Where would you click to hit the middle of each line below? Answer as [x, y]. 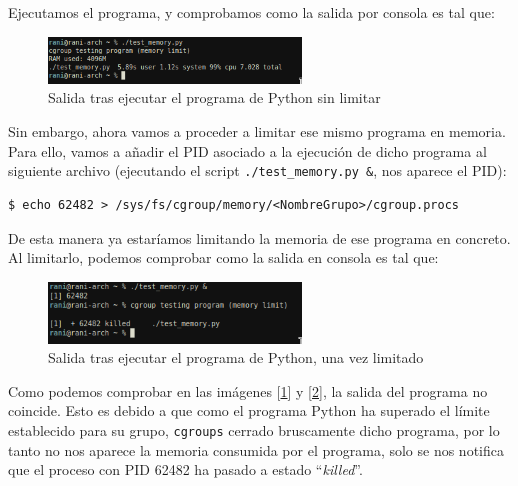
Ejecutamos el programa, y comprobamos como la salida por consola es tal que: [251, 12]
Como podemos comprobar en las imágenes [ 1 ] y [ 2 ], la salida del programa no [248, 390]
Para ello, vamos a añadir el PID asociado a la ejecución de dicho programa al [247, 150]
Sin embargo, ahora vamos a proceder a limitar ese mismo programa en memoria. [257, 131]
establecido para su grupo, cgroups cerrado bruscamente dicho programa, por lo [254, 429]
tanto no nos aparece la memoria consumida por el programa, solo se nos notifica [256, 449]
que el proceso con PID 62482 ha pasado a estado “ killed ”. [185, 469]
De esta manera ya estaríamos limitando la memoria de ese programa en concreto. [259, 237]
